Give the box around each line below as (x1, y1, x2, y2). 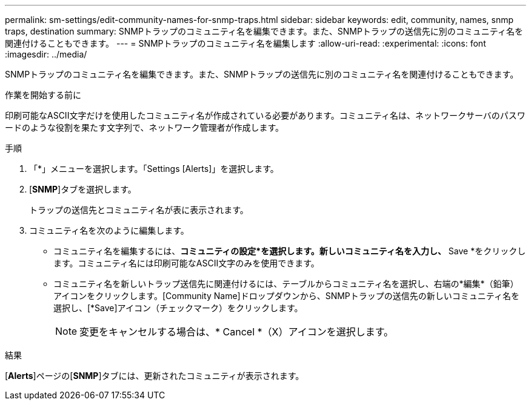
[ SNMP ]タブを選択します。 (29, 184, 136, 194)
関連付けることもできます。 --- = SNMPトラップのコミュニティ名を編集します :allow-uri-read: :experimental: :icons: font (5, 38, 486, 48)
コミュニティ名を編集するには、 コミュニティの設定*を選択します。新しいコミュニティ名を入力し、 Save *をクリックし (53, 246, 526, 256)
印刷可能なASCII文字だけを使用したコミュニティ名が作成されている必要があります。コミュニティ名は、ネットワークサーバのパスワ (5, 110, 526, 120)
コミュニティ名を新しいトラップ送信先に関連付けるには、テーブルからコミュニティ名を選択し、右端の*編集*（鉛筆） (53, 278, 519, 289)
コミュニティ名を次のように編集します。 (29, 225, 189, 235)
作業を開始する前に (5, 90, 81, 100)
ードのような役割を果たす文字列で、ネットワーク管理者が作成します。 (5, 122, 284, 133)
